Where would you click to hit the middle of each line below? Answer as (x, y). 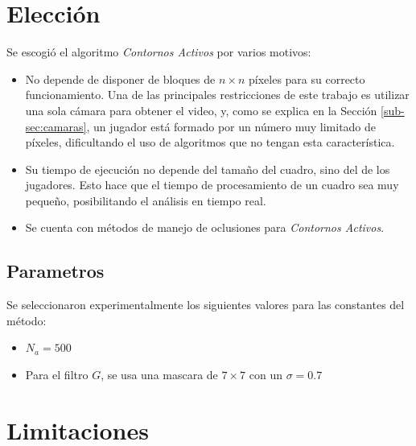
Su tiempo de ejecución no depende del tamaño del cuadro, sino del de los (208, 169)
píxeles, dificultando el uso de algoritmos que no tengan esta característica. (210, 142)
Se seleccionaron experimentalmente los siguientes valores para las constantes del (206, 305)
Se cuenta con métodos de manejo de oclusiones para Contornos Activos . (205, 227)
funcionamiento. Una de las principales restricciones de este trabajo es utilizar (217, 95)
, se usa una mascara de (159, 375)
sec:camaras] (56, 126)
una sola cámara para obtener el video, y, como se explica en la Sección (201, 110)
